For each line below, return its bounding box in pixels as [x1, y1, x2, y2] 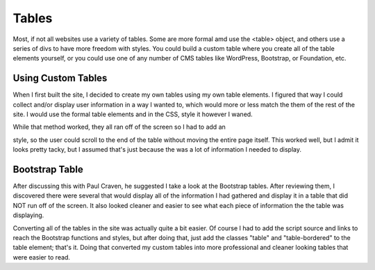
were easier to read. [12, 253, 71, 261]
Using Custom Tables [12, 72, 108, 84]
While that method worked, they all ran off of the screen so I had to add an [12, 122, 226, 132]
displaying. [12, 211, 44, 219]
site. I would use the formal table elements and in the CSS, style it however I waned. [12, 110, 253, 118]
